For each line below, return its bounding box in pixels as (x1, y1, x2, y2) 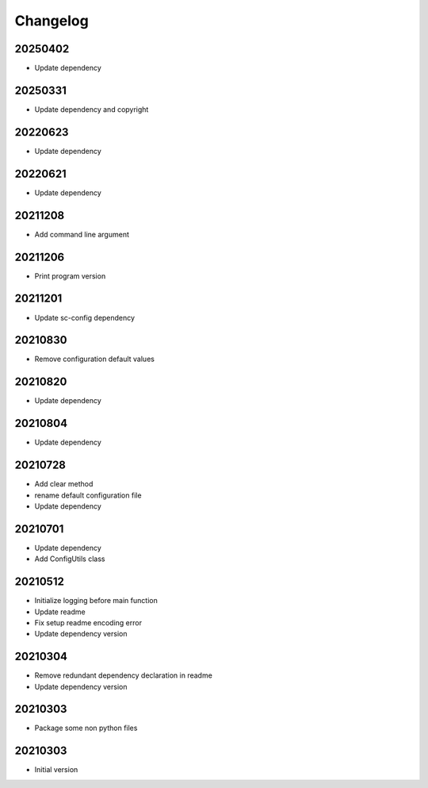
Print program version (34, 271, 106, 281)
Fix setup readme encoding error (34, 617, 143, 627)
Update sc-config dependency (34, 313, 135, 322)
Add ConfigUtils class (34, 554, 105, 563)
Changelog (14, 12, 89, 29)
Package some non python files (34, 723, 138, 733)
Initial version (34, 765, 78, 775)
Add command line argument (34, 229, 130, 239)
